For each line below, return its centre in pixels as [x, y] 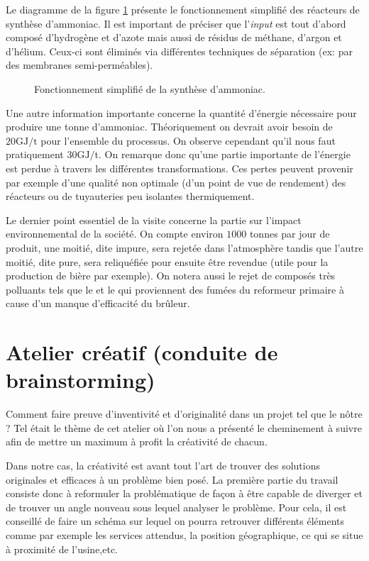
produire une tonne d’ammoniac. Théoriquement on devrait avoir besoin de [169, 127]
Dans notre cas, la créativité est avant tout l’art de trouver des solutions [163, 465]
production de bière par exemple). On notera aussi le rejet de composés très [171, 276]
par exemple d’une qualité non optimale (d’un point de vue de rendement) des [176, 182]
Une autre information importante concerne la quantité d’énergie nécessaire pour [181, 112]
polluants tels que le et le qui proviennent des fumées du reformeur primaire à [175, 289]
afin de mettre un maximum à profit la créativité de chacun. [137, 441]
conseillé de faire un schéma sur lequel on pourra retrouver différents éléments [175, 521]
